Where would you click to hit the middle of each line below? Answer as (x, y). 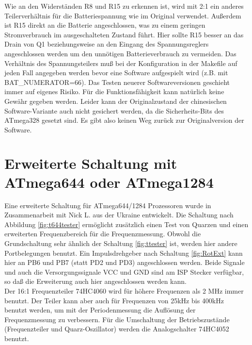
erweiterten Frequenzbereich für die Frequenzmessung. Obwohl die (103, 234)
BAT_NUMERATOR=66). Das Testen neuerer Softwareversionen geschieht (117, 82)
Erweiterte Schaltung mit (91, 163)
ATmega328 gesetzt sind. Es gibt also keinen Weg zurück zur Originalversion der (124, 120)
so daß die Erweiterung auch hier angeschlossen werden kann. (95, 281)
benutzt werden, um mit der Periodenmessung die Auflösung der (100, 310)
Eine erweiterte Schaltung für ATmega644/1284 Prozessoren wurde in (108, 205)
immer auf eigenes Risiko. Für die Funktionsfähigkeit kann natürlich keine (114, 91)
